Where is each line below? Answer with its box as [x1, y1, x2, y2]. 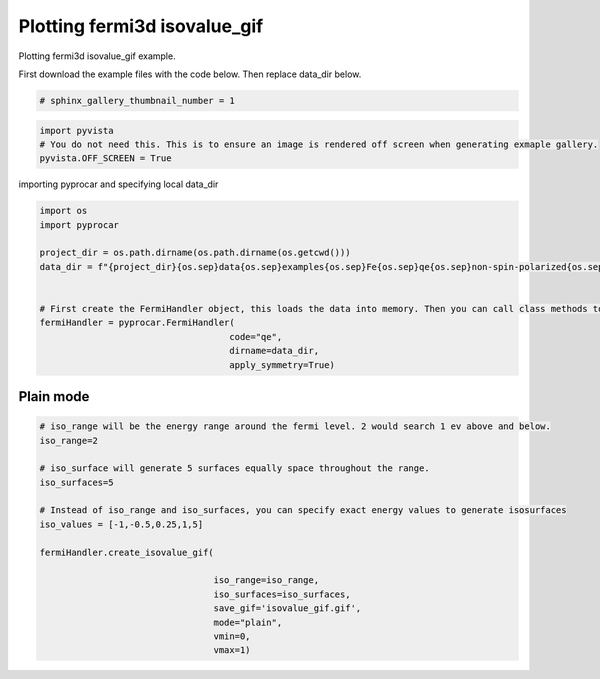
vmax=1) [213, 645, 251, 656]
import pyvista [39, 125, 114, 136]
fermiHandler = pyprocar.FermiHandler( [39, 317, 235, 329]
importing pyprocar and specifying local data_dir [18, 178, 219, 190]
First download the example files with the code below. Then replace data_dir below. [18, 68, 362, 80]
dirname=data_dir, [229, 345, 320, 357]
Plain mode [18, 388, 90, 405]
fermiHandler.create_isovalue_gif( [39, 546, 214, 558]
